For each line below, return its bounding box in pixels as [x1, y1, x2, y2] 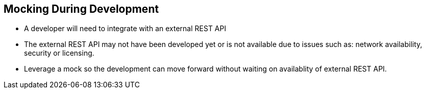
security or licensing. [24, 49, 94, 58]
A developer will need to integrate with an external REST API [24, 24, 227, 33]
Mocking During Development [4, 3, 159, 15]
